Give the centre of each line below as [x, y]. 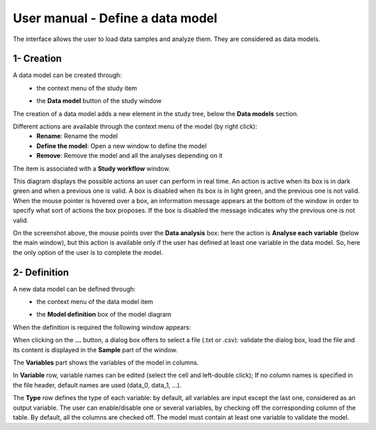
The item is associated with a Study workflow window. [92, 168]
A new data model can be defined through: [74, 289]
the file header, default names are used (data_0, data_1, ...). [97, 385]
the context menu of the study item [87, 88]
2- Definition [41, 272]
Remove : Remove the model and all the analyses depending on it [130, 156]
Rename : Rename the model [77, 136]
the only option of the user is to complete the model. [88, 252]
